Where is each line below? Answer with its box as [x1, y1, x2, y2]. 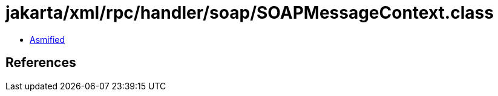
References [5, 55, 76, 71]
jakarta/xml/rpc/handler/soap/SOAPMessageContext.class [5, 2, 494, 23]
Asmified [30, 34, 65, 45]
